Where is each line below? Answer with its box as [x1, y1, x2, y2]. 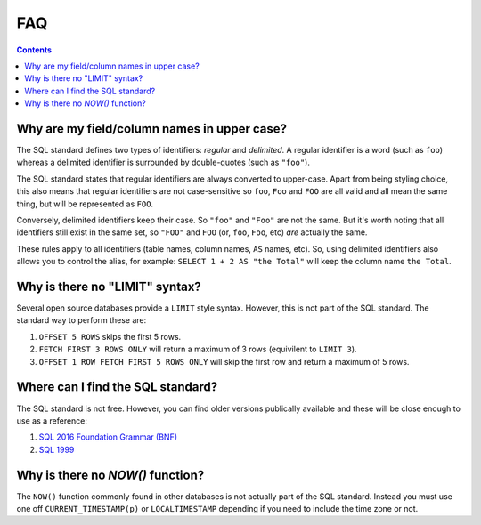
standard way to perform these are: [16, 315, 147, 326]
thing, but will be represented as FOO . [16, 198, 154, 209]
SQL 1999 [38, 444, 75, 455]
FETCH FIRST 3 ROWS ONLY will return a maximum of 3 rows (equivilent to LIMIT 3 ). [38, 343, 357, 355]
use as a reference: [16, 415, 88, 426]
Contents [16, 44, 53, 55]
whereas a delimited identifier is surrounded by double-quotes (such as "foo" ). [16, 157, 311, 168]
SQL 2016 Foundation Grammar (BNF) [38, 432, 178, 442]
